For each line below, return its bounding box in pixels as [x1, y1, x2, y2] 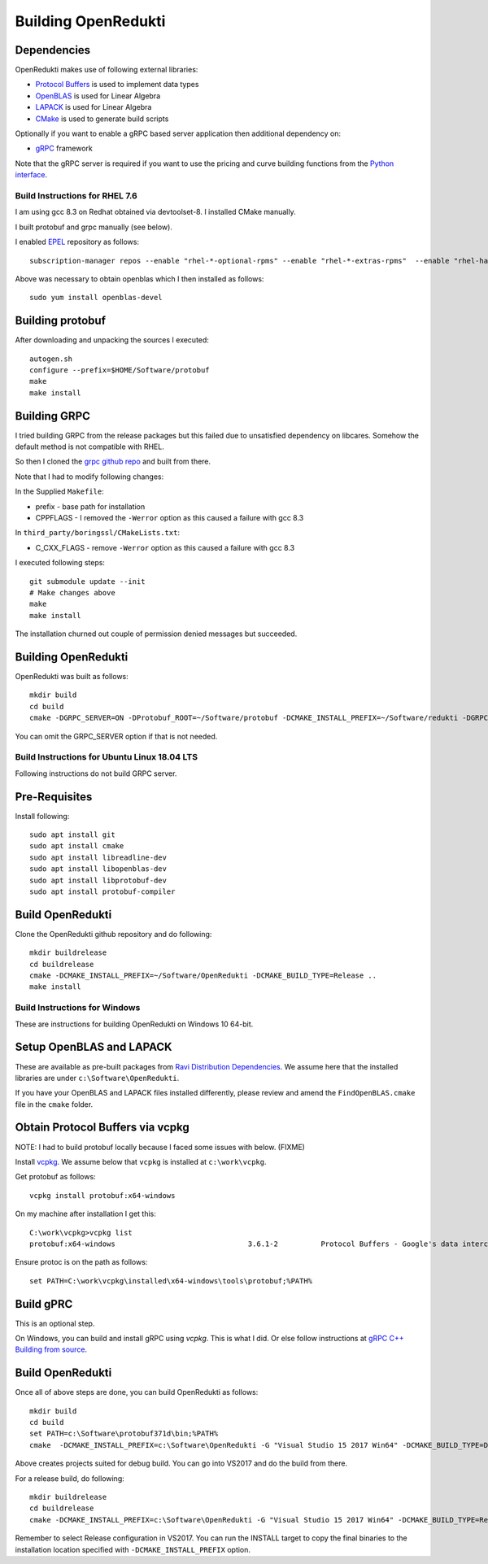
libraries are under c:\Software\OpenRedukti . [15, 1073, 180, 1083]
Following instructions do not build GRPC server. [15, 769, 177, 778]
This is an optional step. [15, 1318, 95, 1328]
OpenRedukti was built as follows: [15, 672, 129, 682]
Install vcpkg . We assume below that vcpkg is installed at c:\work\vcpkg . [15, 1157, 267, 1166]
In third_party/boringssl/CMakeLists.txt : [15, 528, 181, 538]
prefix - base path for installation [35, 501, 146, 512]
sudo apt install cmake [29, 842, 124, 851]
